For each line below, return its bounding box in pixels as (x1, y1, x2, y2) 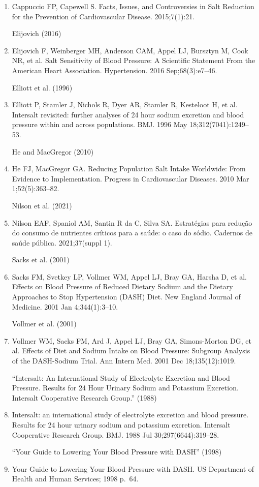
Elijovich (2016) (12, 28, 61, 39)
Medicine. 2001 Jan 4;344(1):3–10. (12, 301, 118, 312)
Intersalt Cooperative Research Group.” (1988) (12, 392, 157, 403)
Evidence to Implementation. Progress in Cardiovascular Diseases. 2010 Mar (12, 173, 249, 184)
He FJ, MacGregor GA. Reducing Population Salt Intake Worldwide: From (12, 163, 246, 174)
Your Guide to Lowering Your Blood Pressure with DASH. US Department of (12, 463, 254, 474)
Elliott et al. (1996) (12, 82, 73, 93)
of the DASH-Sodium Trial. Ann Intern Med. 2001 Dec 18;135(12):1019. (12, 355, 236, 366)
